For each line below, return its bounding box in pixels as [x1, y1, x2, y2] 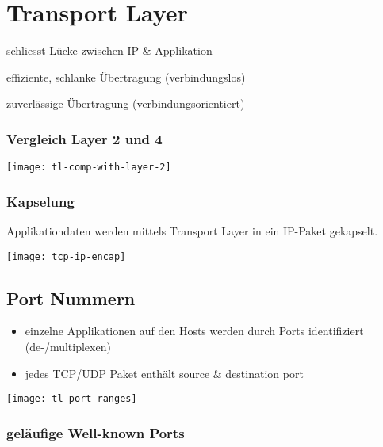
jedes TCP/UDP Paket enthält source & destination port [25, 365, 304, 381]
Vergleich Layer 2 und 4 [6, 128, 163, 148]
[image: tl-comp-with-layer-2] [6, 162, 171, 174]
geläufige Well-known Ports [6, 422, 185, 442]
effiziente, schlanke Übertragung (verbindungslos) [6, 68, 246, 85]
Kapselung [6, 191, 75, 211]
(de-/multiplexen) [25, 338, 111, 355]
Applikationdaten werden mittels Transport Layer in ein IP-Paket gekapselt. [6, 223, 378, 239]
